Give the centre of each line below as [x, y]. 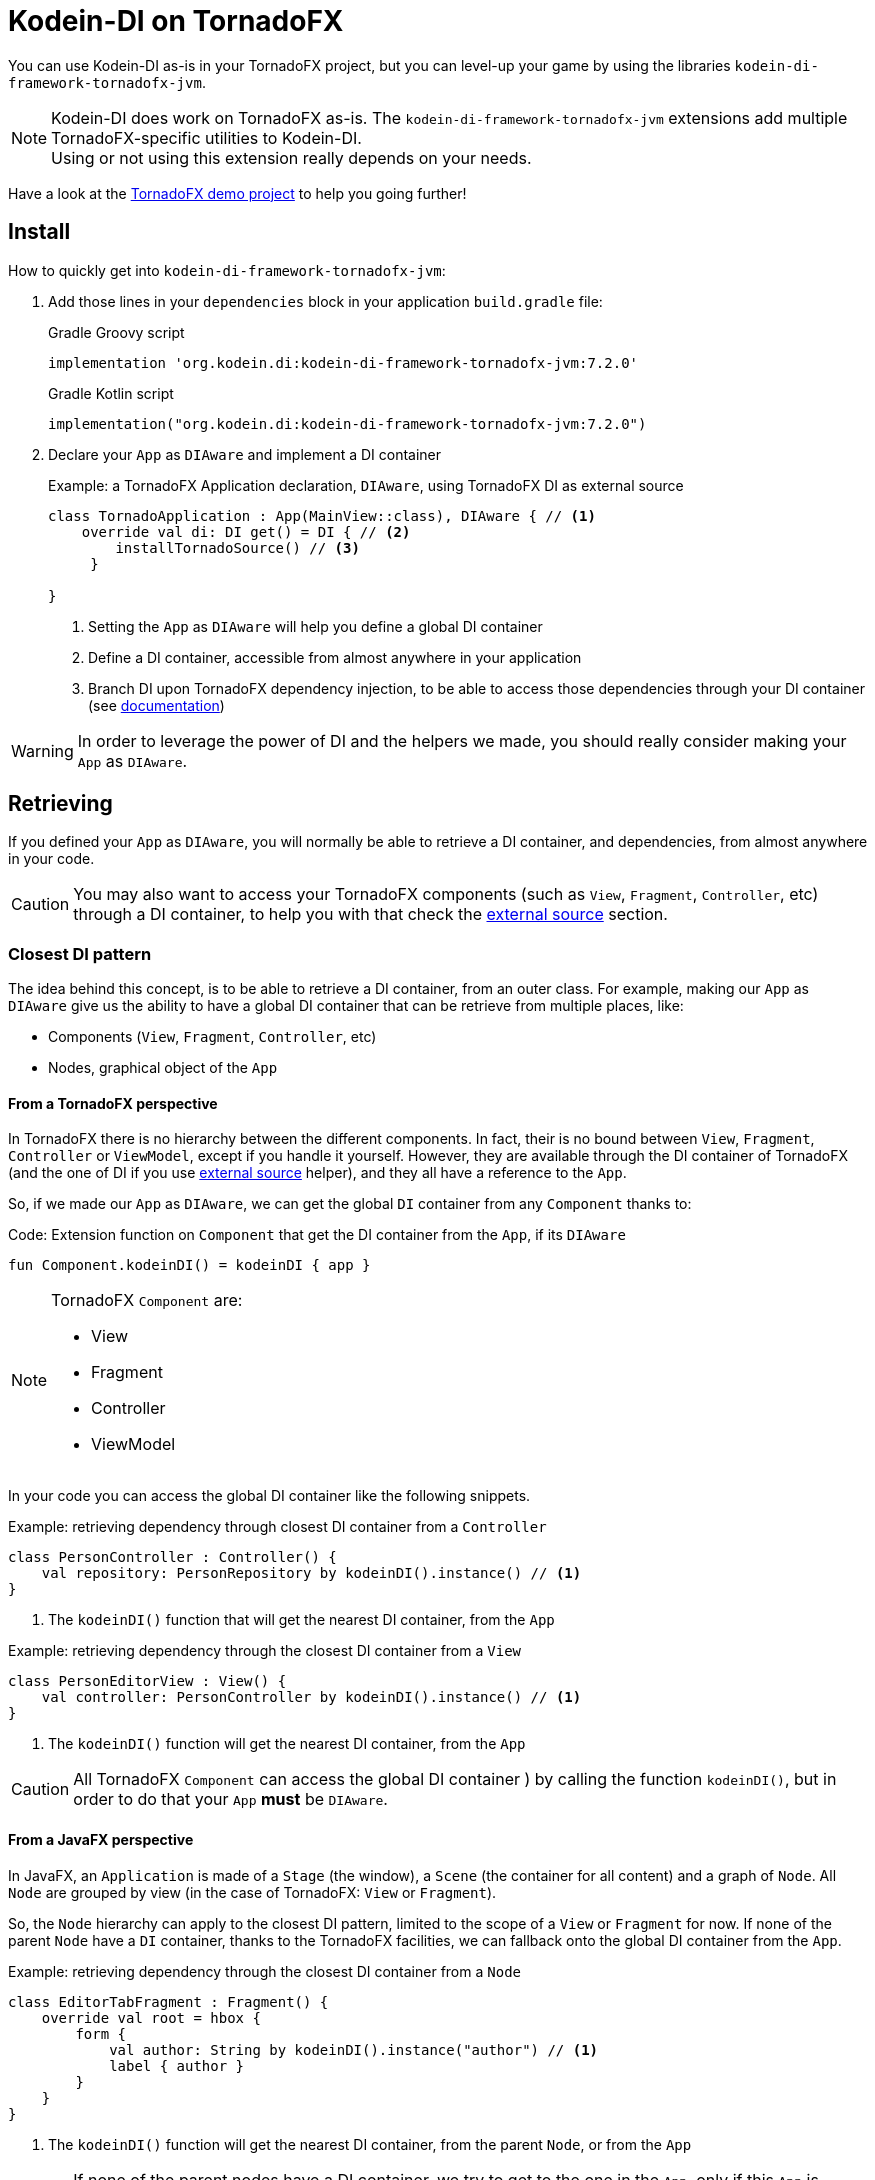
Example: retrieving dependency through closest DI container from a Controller [277, 1527]
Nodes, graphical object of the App [163, 1068]
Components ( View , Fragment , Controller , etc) [212, 1037]
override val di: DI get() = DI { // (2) [246, 531]
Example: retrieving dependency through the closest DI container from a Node [264, 1971]
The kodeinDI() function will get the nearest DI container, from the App [287, 1744]
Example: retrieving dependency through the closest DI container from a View [264, 1651]
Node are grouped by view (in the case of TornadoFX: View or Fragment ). [252, 1892]
